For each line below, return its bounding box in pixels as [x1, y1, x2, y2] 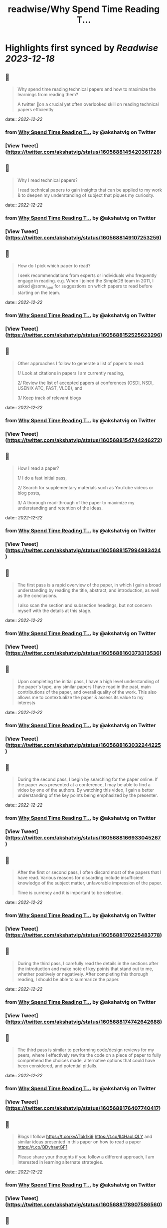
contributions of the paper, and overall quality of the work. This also [17, 689, 157, 695]
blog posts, [17, 490, 41, 496]
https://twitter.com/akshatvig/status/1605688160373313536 [7, 650, 160, 657]
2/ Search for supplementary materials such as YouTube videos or [17, 485, 154, 491]
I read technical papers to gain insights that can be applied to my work [17, 187, 162, 193]
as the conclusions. [17, 592, 58, 599]
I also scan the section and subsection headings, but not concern [17, 602, 152, 608]
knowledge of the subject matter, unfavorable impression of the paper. [17, 880, 163, 886]
